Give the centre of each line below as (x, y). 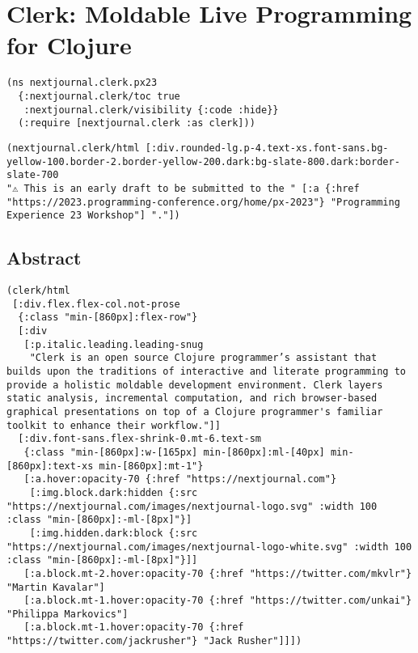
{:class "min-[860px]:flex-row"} (108, 318)
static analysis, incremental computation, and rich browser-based (192, 399)
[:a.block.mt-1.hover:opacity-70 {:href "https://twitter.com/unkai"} (218, 601)
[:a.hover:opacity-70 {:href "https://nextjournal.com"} (180, 479)
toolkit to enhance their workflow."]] (114, 425)
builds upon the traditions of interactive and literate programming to (206, 372)
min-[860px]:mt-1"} (151, 466)
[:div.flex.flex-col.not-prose (96, 304)
